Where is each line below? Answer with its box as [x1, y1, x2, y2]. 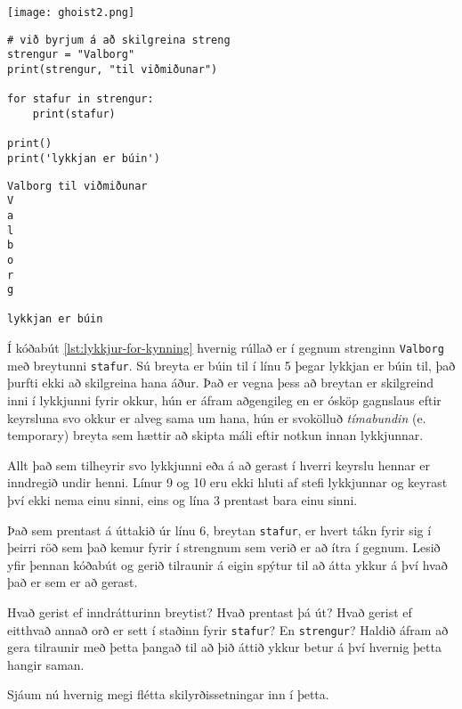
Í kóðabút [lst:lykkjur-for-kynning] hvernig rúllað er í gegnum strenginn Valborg [7, 338, 444, 357]
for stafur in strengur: [7, 93, 154, 106]
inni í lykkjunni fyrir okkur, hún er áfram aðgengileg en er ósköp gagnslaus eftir [7, 391, 442, 410]
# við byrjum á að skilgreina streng [7, 33, 231, 46]
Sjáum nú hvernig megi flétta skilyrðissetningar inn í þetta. [7, 685, 329, 704]
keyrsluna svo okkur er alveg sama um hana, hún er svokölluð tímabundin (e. [7, 408, 426, 427]
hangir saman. [7, 655, 85, 673]
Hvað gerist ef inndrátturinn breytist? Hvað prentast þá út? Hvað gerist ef [7, 603, 412, 622]
